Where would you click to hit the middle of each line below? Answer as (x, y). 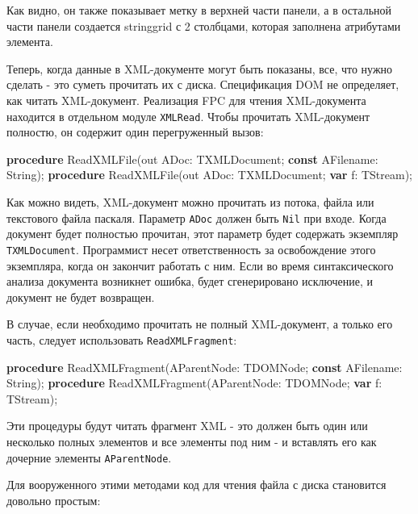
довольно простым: (54, 500)
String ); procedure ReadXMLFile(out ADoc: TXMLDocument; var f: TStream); (210, 175)
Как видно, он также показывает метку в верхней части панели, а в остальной (199, 10)
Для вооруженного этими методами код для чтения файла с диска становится (196, 485)
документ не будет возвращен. (81, 297)
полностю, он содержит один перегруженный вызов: (135, 132)
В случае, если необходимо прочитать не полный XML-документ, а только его (200, 324)
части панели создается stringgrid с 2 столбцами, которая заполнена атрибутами (204, 25)
